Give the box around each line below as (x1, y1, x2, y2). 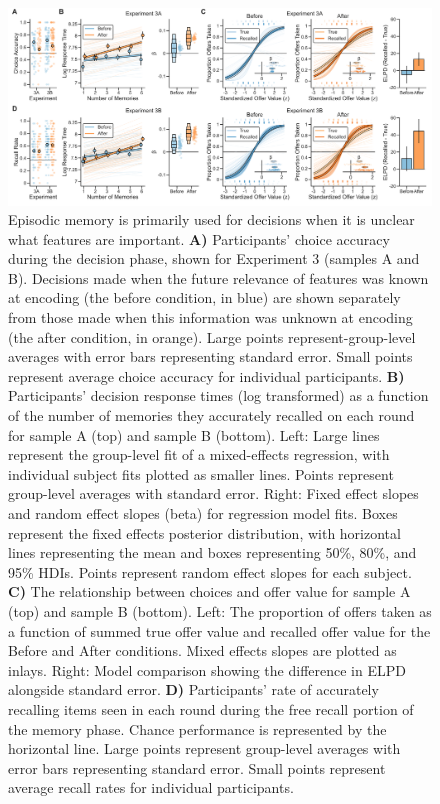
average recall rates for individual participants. (8, 777, 294, 798)
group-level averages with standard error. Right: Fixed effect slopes (8, 483, 419, 504)
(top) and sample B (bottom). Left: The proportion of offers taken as (8, 600, 432, 621)
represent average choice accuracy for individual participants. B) (8, 365, 405, 386)
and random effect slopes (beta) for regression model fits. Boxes (8, 503, 398, 523)
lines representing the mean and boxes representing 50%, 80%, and (8, 542, 417, 563)
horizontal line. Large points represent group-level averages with (8, 738, 401, 759)
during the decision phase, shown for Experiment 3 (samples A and (8, 248, 420, 269)
